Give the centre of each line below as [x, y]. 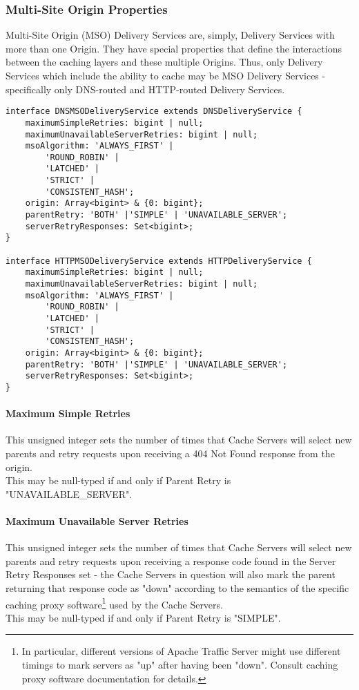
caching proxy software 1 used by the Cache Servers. [114, 603]
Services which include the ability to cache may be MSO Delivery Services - [166, 75]
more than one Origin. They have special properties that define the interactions [174, 48]
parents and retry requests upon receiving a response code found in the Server [171, 560]
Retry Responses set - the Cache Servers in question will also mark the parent [171, 574]
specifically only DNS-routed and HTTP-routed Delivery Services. [145, 89]
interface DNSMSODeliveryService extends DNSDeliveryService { [154, 112]
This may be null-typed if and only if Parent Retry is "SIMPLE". [143, 617]
